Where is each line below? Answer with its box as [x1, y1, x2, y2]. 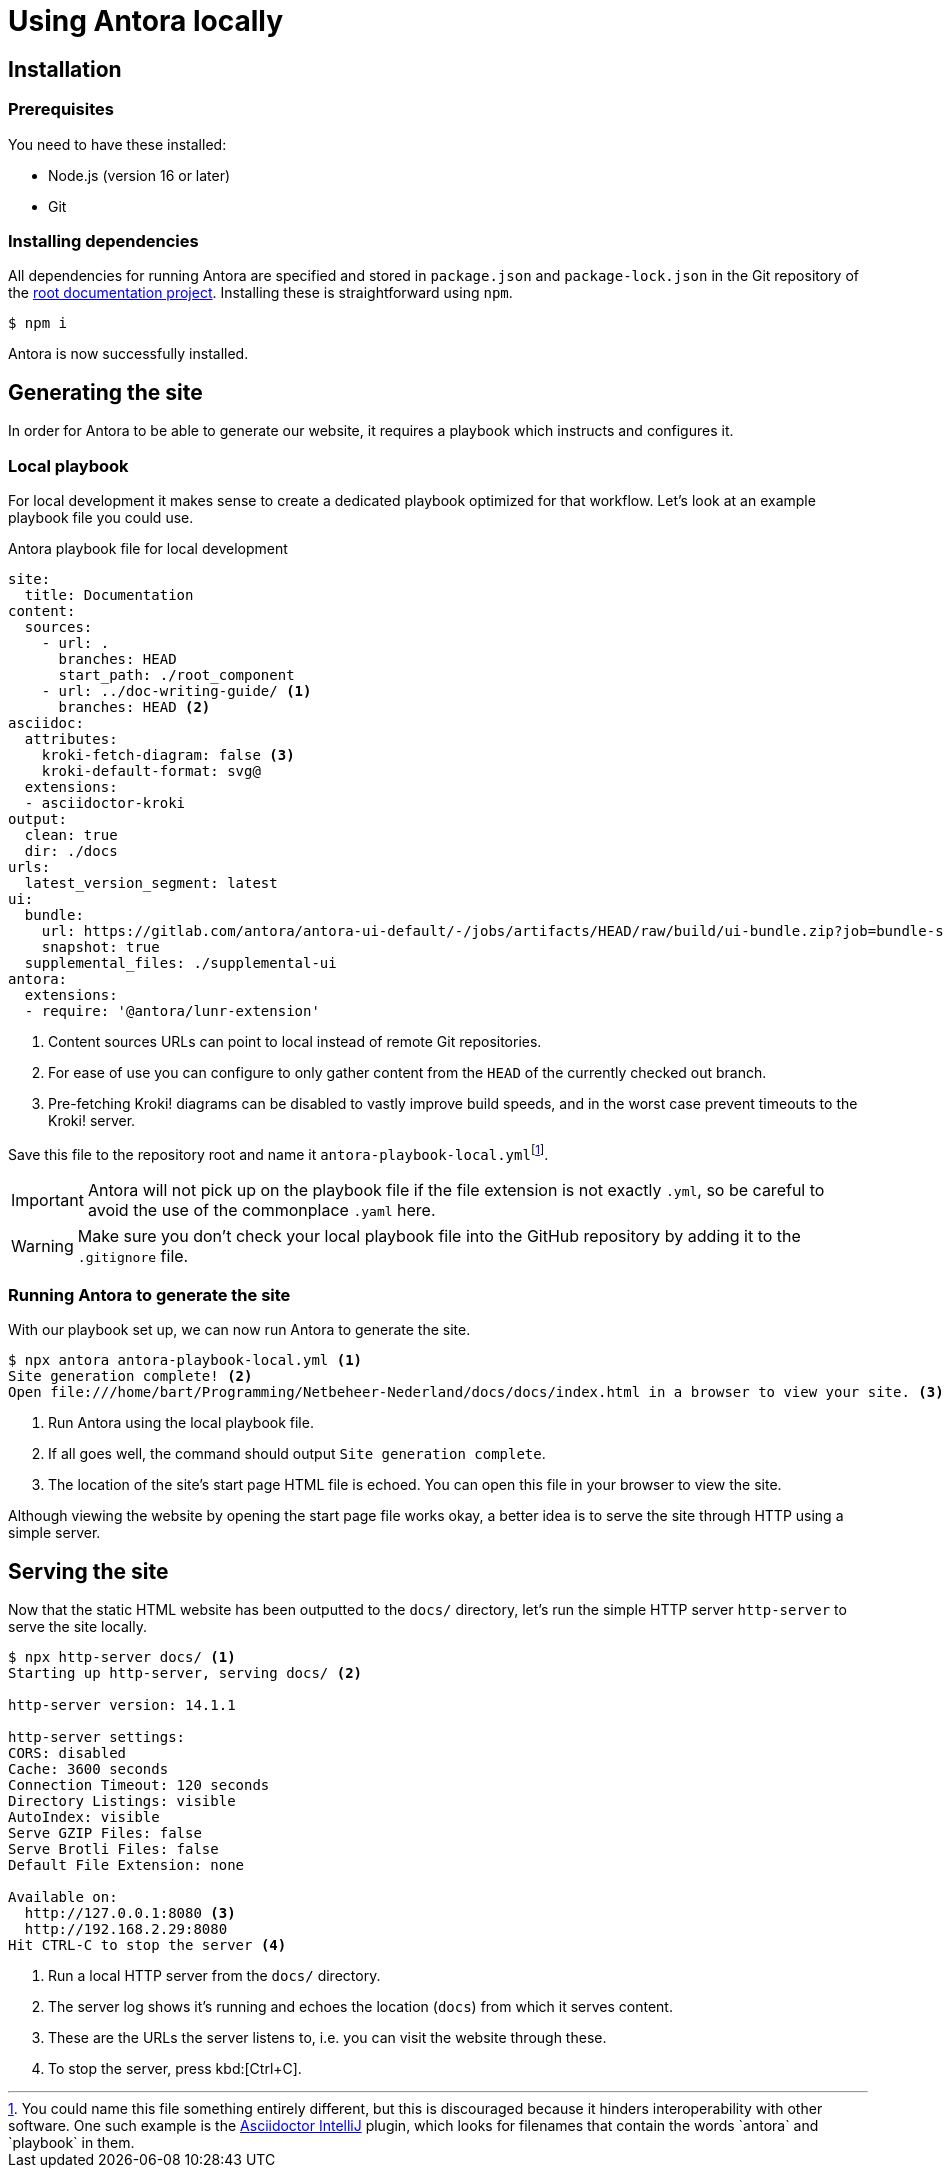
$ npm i [8, 315, 68, 332]
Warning [11, 1235, 74, 1256]
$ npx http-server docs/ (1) [8, 1649, 236, 1666]
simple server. [8, 1524, 101, 1542]
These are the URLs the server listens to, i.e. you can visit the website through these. [48, 2029, 607, 2047]
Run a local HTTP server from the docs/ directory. [48, 1967, 381, 1985]
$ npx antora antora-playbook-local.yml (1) [8, 1352, 363, 1369]
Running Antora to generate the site [8, 1284, 291, 1305]
